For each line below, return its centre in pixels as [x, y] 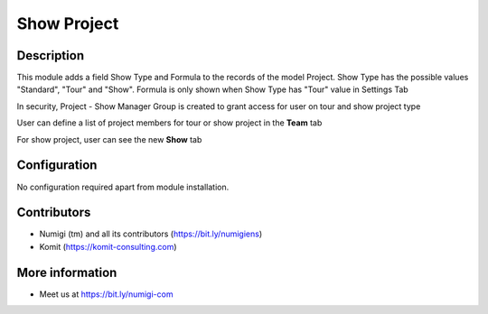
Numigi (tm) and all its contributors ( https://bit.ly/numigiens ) [151, 234]
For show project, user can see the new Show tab [109, 139]
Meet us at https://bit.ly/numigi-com [106, 294]
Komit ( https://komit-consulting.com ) [108, 246]
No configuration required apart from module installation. [123, 187]
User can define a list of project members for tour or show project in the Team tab [169, 123]
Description [51, 55]
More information [67, 272]
